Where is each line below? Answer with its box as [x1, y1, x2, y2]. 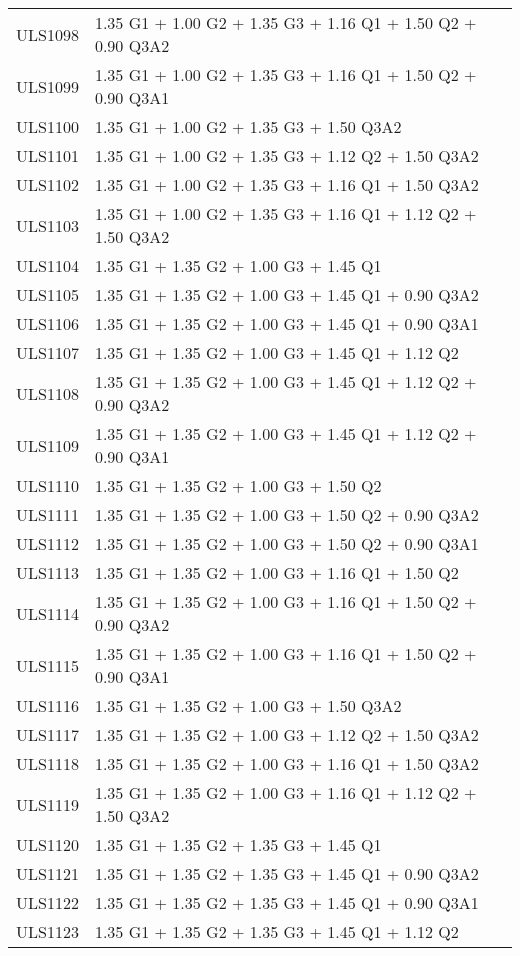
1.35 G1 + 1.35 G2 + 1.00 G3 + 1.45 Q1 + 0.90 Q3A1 [94, 312, 479, 335]
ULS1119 [16, 792, 79, 816]
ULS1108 [16, 381, 79, 405]
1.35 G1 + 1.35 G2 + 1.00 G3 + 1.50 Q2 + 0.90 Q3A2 [94, 503, 479, 526]
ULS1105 [16, 283, 79, 306]
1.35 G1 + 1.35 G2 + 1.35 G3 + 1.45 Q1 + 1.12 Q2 [94, 920, 459, 943]
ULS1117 [16, 723, 79, 746]
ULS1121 [16, 862, 79, 885]
